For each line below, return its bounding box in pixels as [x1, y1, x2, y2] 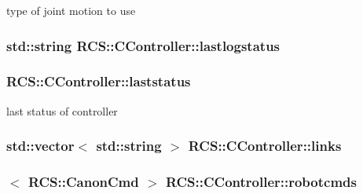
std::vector [6, 136, 75, 156]
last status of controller [6, 102, 118, 119]
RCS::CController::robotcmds [165, 172, 357, 192]
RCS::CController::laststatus [6, 71, 191, 91]
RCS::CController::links [188, 136, 342, 156]
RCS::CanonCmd [27, 172, 139, 192]
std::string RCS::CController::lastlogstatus [6, 35, 280, 55]
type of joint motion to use [6, 2, 136, 18]
